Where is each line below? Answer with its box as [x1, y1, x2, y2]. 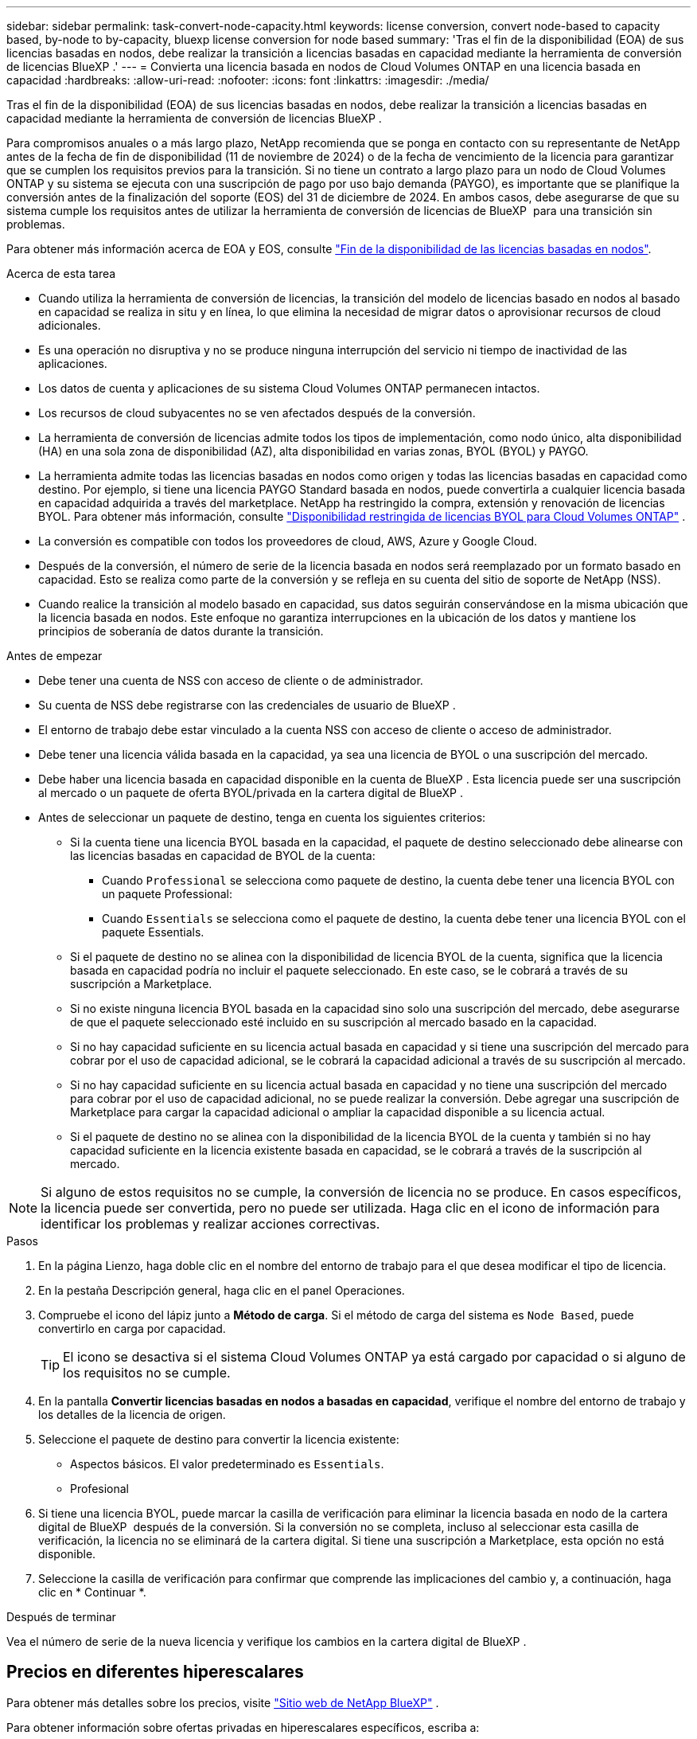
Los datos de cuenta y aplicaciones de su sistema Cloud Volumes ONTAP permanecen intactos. [38, 381, 540, 395]
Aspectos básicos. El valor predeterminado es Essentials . [70, 1457, 384, 1471]
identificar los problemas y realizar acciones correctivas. [41, 1216, 380, 1232]
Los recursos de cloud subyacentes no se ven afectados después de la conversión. [38, 406, 476, 420]
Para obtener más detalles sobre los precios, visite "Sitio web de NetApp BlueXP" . [6, 1695, 439, 1710]
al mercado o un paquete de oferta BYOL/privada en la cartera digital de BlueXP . [38, 786, 463, 799]
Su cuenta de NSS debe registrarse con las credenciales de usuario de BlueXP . [38, 698, 456, 712]
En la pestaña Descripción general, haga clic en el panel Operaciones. [38, 1284, 405, 1297]
